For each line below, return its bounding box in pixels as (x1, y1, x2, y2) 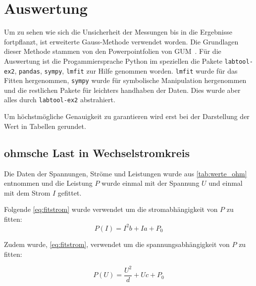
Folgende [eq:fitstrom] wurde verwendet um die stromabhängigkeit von (4, 204, 218, 214)
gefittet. (57, 187, 82, 198)
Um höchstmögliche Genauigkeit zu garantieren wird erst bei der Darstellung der (4, 111, 250, 122)
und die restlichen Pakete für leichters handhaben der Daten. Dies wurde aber (4, 84, 241, 95)
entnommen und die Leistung (4, 178, 93, 188)
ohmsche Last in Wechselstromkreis (4, 145, 190, 160)
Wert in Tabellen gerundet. (4, 121, 86, 131)
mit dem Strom (4, 187, 51, 198)
